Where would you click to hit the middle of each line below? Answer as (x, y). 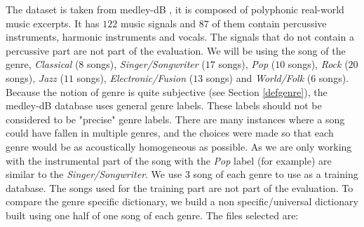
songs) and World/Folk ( (258, 77)
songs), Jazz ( (35, 77)
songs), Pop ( (247, 64)
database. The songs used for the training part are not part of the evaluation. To (180, 187)
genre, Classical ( (42, 64)
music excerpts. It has (53, 23)
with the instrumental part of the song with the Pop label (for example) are (169, 160)
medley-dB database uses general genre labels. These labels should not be (164, 105)
